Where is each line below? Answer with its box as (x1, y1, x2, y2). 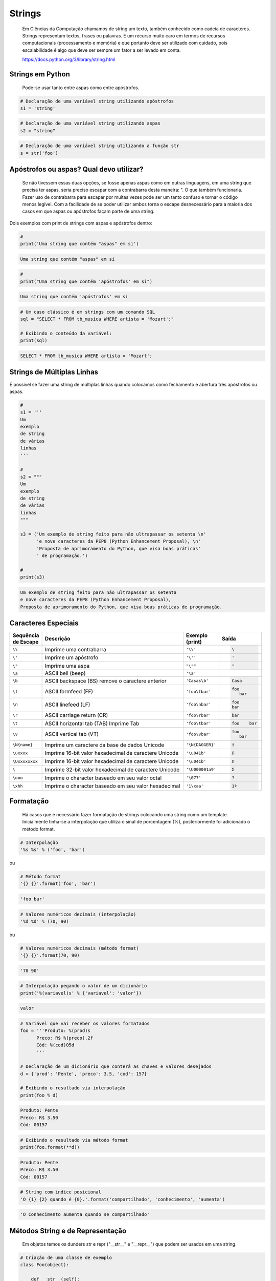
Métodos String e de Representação (9, 1226, 127, 1235)
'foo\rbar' (186, 712, 212, 718)
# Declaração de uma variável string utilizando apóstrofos (20, 98, 174, 104)
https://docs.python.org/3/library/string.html (22, 56, 116, 63)
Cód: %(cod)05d (36, 1042, 75, 1048)
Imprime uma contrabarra (44, 646, 107, 653)
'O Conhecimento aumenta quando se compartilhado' (20, 1212, 150, 1217)
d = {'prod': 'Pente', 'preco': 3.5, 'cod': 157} (20, 1071, 147, 1077)
